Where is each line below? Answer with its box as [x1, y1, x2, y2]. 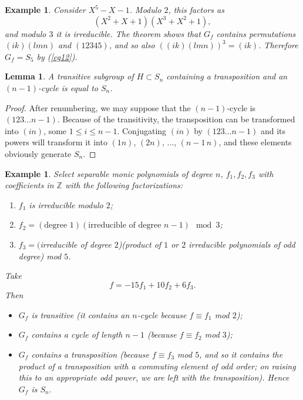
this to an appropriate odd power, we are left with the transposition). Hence [18, 371, 289, 384]
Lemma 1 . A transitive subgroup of [5, 70, 134, 82]
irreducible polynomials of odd [188, 238, 295, 250]
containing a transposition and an [166, 70, 288, 82]
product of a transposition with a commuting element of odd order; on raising [18, 359, 296, 372]
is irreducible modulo [29, 198, 103, 211]
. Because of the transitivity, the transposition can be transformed [57, 113, 295, 125]
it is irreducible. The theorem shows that [56, 27, 201, 39]
